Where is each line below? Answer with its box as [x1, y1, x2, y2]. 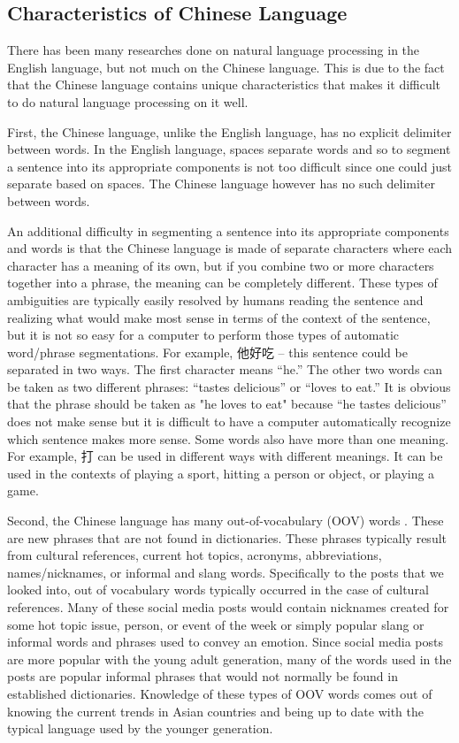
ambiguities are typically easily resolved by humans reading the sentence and [7, 290, 424, 309]
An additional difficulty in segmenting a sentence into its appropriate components [7, 221, 449, 240]
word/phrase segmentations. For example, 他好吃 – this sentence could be [7, 342, 408, 361]
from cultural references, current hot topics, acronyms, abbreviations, [7, 546, 382, 564]
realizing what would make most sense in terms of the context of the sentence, [7, 308, 431, 326]
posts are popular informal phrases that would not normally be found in [7, 667, 398, 686]
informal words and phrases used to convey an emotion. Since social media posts [7, 632, 443, 651]
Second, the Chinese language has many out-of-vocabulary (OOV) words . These [7, 511, 444, 530]
